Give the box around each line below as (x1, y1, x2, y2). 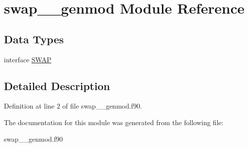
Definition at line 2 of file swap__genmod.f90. (4, 101, 142, 111)
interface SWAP (4, 54, 52, 64)
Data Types (4, 31, 64, 46)
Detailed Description (4, 78, 110, 93)
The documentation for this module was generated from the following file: (4, 117, 224, 127)
